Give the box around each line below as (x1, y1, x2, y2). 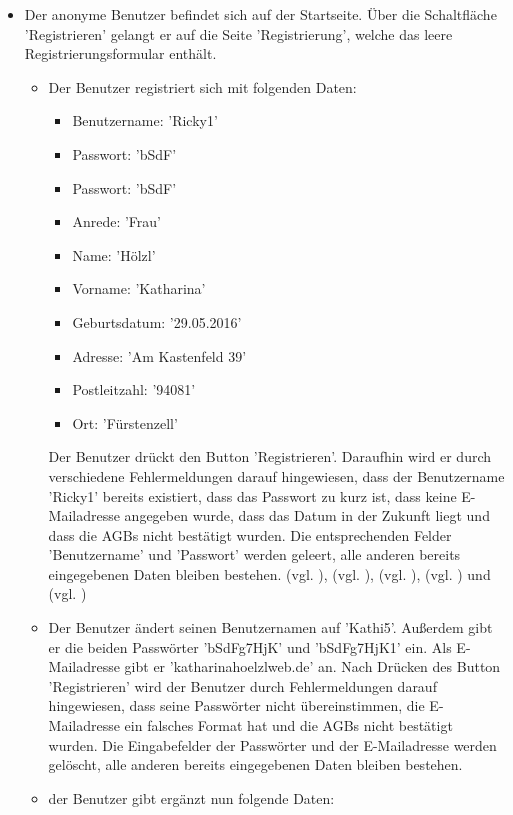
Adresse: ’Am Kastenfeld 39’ (72, 345, 247, 366)
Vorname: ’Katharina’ (72, 278, 206, 299)
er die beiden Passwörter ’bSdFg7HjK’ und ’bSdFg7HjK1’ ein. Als (48, 636, 452, 657)
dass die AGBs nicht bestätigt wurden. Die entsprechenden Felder (48, 524, 452, 545)
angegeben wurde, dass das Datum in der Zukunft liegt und (124, 505, 490, 526)
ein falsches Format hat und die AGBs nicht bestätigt (124, 715, 453, 736)
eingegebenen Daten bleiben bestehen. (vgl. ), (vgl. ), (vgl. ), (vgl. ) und (48, 563, 491, 584)
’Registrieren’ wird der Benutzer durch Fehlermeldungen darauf (48, 675, 437, 696)
